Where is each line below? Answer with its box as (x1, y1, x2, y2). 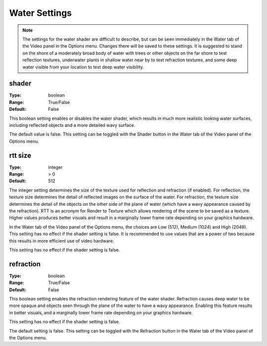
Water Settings (9, 7, 72, 18)
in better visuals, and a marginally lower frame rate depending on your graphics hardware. (9, 309, 193, 315)
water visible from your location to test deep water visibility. (22, 64, 144, 70)
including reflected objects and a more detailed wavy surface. (9, 122, 135, 128)
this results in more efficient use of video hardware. (9, 238, 114, 244)
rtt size (9, 151, 32, 159)
